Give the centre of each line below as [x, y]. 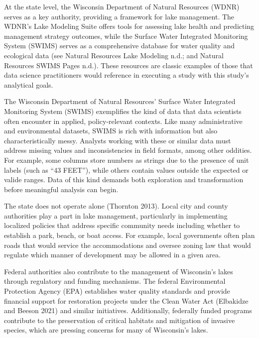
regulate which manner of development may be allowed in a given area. [112, 255]
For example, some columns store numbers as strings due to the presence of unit [127, 160]
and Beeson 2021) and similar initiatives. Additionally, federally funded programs [128, 310]
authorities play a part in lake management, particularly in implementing [116, 215]
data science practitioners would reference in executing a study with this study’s [127, 75]
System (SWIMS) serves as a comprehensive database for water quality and [119, 46]
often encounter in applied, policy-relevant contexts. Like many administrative [123, 121]
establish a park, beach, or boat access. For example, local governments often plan [129, 235]
